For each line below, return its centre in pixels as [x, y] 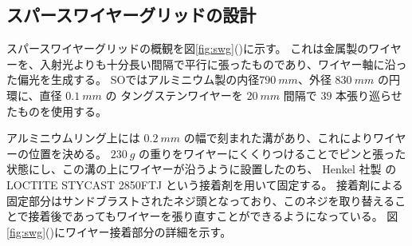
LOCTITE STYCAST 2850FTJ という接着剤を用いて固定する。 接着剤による [205, 184]
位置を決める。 [67, 153]
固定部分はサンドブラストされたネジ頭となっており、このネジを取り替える [201, 200]
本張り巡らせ [369, 95]
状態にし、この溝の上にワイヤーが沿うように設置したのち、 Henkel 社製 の [202, 169]
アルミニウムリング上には [73, 138]
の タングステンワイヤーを [174, 95]
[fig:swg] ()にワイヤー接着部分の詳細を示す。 [119, 231]
